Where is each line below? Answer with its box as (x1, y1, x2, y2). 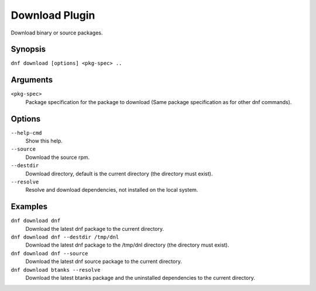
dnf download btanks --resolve (11, 266, 101, 273)
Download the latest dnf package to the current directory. (25, 225, 164, 232)
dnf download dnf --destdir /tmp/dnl (11, 234, 119, 241)
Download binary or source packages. (11, 29, 103, 36)
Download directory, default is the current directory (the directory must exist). (25, 170, 213, 177)
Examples (11, 202, 48, 212)
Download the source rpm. (25, 154, 90, 161)
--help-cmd (11, 129, 42, 136)
